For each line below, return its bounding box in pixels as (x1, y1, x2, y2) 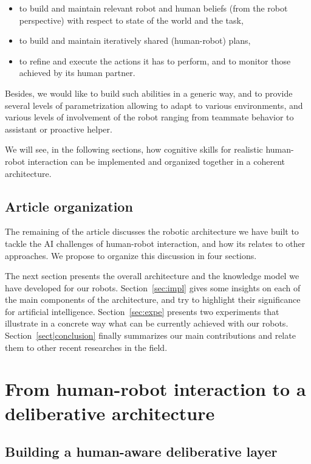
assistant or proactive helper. (5, 122, 112, 135)
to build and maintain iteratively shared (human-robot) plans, (19, 34, 251, 47)
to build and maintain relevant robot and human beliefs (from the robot (19, 2, 288, 14)
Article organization (5, 196, 133, 215)
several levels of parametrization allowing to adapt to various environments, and (5, 99, 303, 111)
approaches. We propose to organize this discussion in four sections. (5, 249, 257, 261)
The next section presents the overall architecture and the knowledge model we (5, 269, 299, 282)
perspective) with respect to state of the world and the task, (19, 13, 244, 26)
